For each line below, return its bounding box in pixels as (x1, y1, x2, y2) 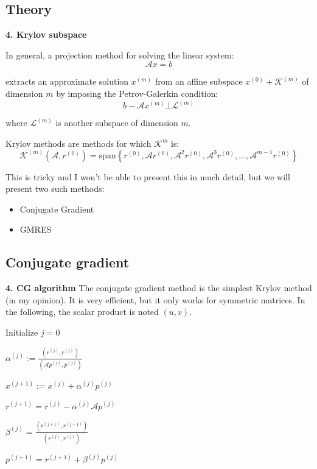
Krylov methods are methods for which (5, 136, 152, 149)
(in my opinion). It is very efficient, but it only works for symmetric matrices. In (5, 293, 305, 306)
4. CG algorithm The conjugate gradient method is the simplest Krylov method (5, 281, 312, 294)
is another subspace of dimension (55, 116, 178, 129)
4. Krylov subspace (5, 28, 87, 41)
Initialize (5, 326, 38, 338)
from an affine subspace (155, 75, 243, 88)
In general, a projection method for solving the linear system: (5, 48, 234, 61)
